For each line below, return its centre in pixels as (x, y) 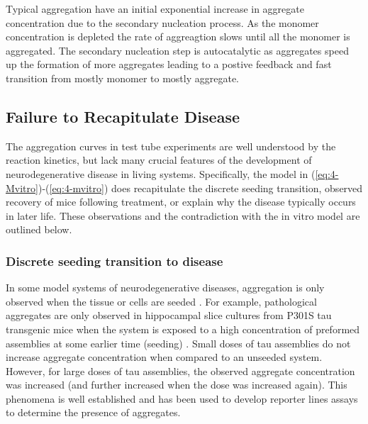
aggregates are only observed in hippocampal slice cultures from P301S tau (169, 315)
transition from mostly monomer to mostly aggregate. (122, 78)
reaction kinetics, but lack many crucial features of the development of (159, 160)
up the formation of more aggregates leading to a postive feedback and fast (169, 64)
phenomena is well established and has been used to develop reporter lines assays (182, 398)
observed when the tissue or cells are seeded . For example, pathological (161, 301)
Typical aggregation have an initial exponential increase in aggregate (155, 9)
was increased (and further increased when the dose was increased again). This (177, 385)
